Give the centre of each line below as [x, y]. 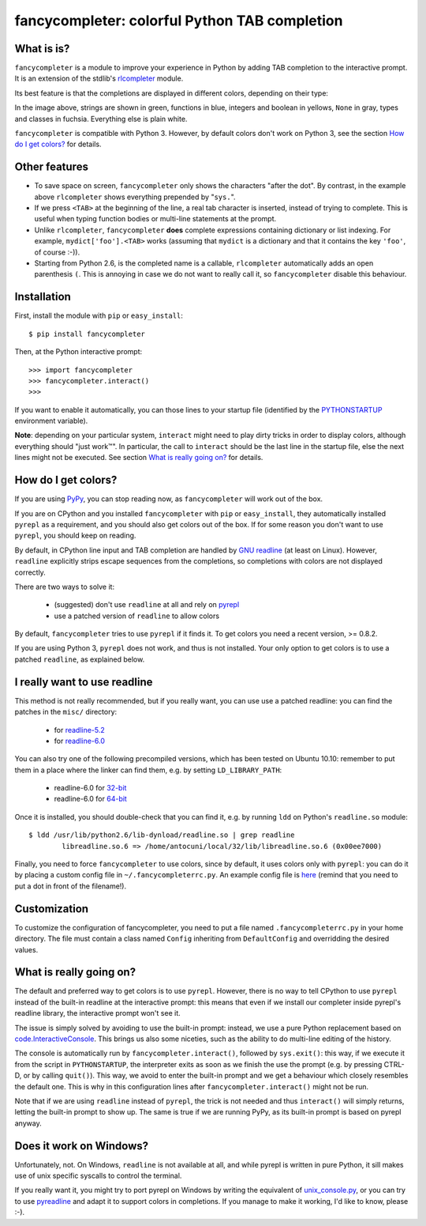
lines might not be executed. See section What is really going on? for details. [139, 458]
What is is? [42, 49]
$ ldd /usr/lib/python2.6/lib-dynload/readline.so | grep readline [162, 835]
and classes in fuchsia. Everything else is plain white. [101, 119]
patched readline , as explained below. [80, 659]
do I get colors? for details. [58, 144]
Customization [52, 909]
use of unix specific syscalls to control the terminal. [98, 1176]
